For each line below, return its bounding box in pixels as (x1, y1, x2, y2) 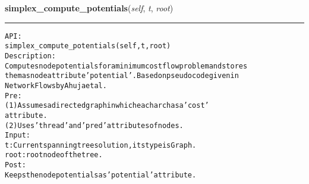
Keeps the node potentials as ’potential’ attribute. (5, 170, 197, 179)
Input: (5, 131, 30, 140)
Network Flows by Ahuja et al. (5, 81, 107, 90)
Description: (5, 51, 56, 60)
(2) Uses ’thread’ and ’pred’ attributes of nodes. (5, 121, 184, 130)
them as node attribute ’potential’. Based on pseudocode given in (5, 71, 239, 80)
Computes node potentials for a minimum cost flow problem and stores (5, 61, 248, 70)
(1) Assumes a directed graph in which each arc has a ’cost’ (5, 101, 209, 110)
